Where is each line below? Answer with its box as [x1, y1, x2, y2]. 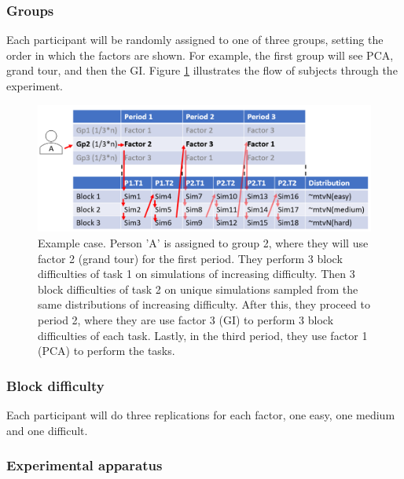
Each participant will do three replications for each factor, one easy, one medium [6, 407, 395, 423]
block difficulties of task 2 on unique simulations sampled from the [38, 280, 358, 297]
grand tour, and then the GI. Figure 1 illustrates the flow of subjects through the [6, 62, 398, 79]
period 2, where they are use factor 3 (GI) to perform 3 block [38, 312, 334, 328]
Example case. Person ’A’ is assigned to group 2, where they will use [38, 235, 369, 251]
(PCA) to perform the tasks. [38, 342, 175, 359]
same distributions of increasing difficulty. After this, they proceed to [38, 296, 370, 313]
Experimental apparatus [6, 455, 163, 475]
